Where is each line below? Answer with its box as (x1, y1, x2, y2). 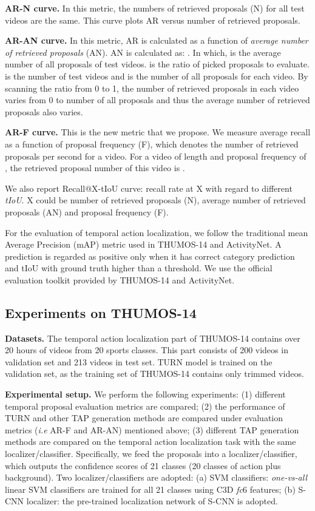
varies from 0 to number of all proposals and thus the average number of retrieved (5, 93, 310, 106)
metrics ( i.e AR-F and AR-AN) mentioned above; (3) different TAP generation (5, 423, 299, 436)
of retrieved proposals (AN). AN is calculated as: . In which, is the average (5, 46, 281, 58)
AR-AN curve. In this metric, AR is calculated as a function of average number (5, 34, 308, 47)
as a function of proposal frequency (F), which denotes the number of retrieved (5, 137, 299, 150)
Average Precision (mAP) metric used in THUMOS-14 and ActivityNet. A (5, 238, 282, 251)
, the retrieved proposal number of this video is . (5, 161, 185, 174)
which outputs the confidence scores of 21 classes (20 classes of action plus (5, 459, 281, 472)
